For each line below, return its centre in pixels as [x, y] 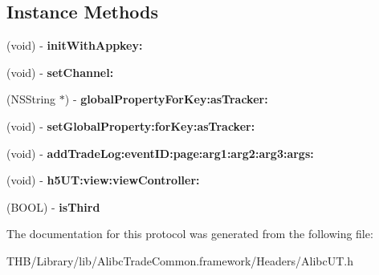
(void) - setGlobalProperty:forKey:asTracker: [131, 125]
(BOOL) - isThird [53, 206]
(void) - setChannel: [60, 72]
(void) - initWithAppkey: [75, 45]
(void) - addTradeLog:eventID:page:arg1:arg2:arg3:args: [160, 153]
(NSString [31, 99]
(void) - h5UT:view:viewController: [103, 180]
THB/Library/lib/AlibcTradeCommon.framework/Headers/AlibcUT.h [180, 260]
